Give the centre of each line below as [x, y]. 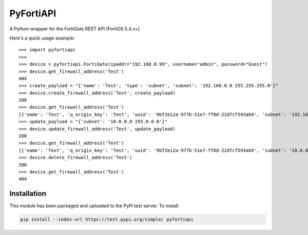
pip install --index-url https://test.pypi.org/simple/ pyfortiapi [107, 220]
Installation [28, 194]
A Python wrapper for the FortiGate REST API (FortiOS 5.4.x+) [75, 29]
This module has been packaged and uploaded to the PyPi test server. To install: [94, 206]
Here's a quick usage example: [42, 38]
